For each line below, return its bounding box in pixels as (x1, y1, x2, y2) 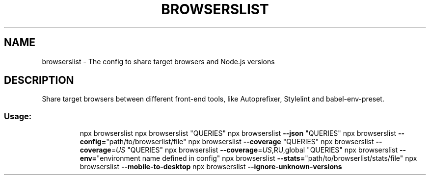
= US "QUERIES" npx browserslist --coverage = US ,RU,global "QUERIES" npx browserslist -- (111, 146, 406, 154)
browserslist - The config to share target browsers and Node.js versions (42, 57, 275, 66)
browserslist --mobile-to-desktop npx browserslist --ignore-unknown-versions (80, 162, 342, 171)
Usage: (4, 111, 32, 121)
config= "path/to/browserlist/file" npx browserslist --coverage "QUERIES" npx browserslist (80, 137, 374, 146)
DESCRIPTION (4, 74, 74, 87)
